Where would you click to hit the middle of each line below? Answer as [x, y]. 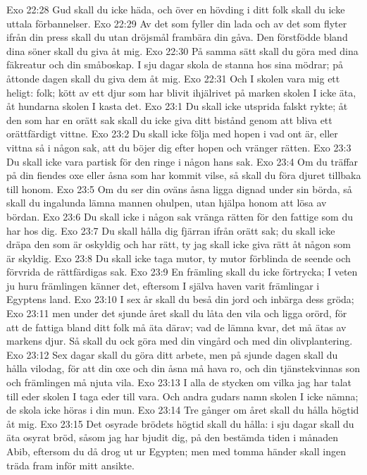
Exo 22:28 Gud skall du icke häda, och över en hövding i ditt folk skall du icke [176, 9]
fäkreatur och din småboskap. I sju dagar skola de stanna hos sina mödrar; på [175, 64]
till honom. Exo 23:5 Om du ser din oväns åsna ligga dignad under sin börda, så [179, 189]
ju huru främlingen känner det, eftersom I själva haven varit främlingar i [163, 285]
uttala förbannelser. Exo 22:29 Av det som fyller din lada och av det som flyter [177, 23]
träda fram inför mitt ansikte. [70, 465]
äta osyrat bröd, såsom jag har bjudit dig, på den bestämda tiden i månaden [173, 437]
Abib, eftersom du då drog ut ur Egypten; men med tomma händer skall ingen [176, 451]
